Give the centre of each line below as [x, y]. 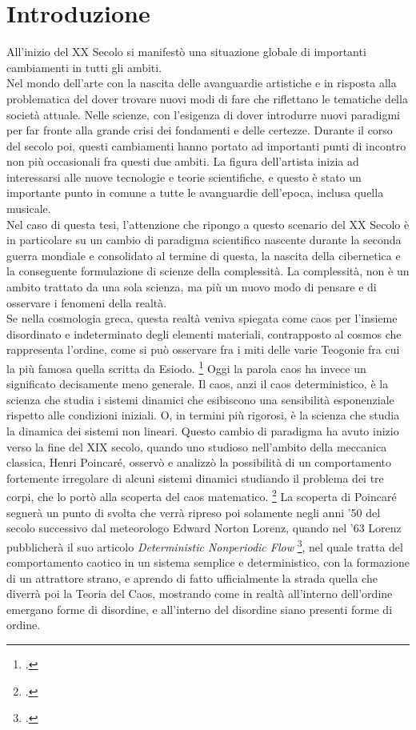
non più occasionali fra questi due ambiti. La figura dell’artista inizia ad [183, 161]
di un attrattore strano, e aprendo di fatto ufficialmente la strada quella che [192, 578]
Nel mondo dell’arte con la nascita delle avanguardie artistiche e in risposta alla [202, 83]
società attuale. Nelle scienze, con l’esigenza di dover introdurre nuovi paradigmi [203, 114]
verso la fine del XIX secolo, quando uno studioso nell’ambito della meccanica [197, 446]
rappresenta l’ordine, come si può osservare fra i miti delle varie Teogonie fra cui [203, 349]
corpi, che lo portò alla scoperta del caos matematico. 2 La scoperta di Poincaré [202, 495]
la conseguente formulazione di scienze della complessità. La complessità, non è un [208, 271]
